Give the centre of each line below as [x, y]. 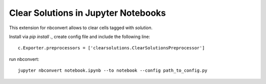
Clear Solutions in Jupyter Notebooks [87, 13]
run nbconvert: [24, 59]
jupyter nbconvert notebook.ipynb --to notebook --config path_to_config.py [113, 71]
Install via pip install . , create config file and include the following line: [80, 37]
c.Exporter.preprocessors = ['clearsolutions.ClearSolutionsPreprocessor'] [111, 48]
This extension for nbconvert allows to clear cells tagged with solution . [81, 28]
